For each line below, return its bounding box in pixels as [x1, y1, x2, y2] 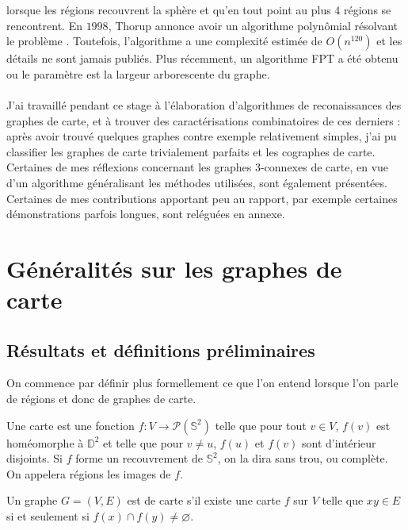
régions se [344, 2, 391, 17]
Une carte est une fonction [6, 417, 135, 433]
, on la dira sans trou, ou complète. [217, 450, 388, 467]
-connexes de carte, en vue [260, 159, 389, 175]
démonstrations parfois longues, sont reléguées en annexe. [6, 205, 285, 222]
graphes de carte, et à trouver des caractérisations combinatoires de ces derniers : [6, 112, 401, 129]
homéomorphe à [6, 434, 84, 451]
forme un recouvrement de [75, 450, 203, 467]
